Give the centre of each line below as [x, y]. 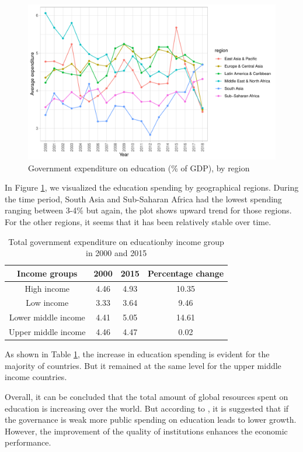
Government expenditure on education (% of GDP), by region [139, 168]
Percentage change [186, 273]
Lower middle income [47, 317]
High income [47, 288]
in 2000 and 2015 [116, 253]
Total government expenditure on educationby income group [116, 241]
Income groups [47, 273]
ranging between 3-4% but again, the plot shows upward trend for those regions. [148, 210]
